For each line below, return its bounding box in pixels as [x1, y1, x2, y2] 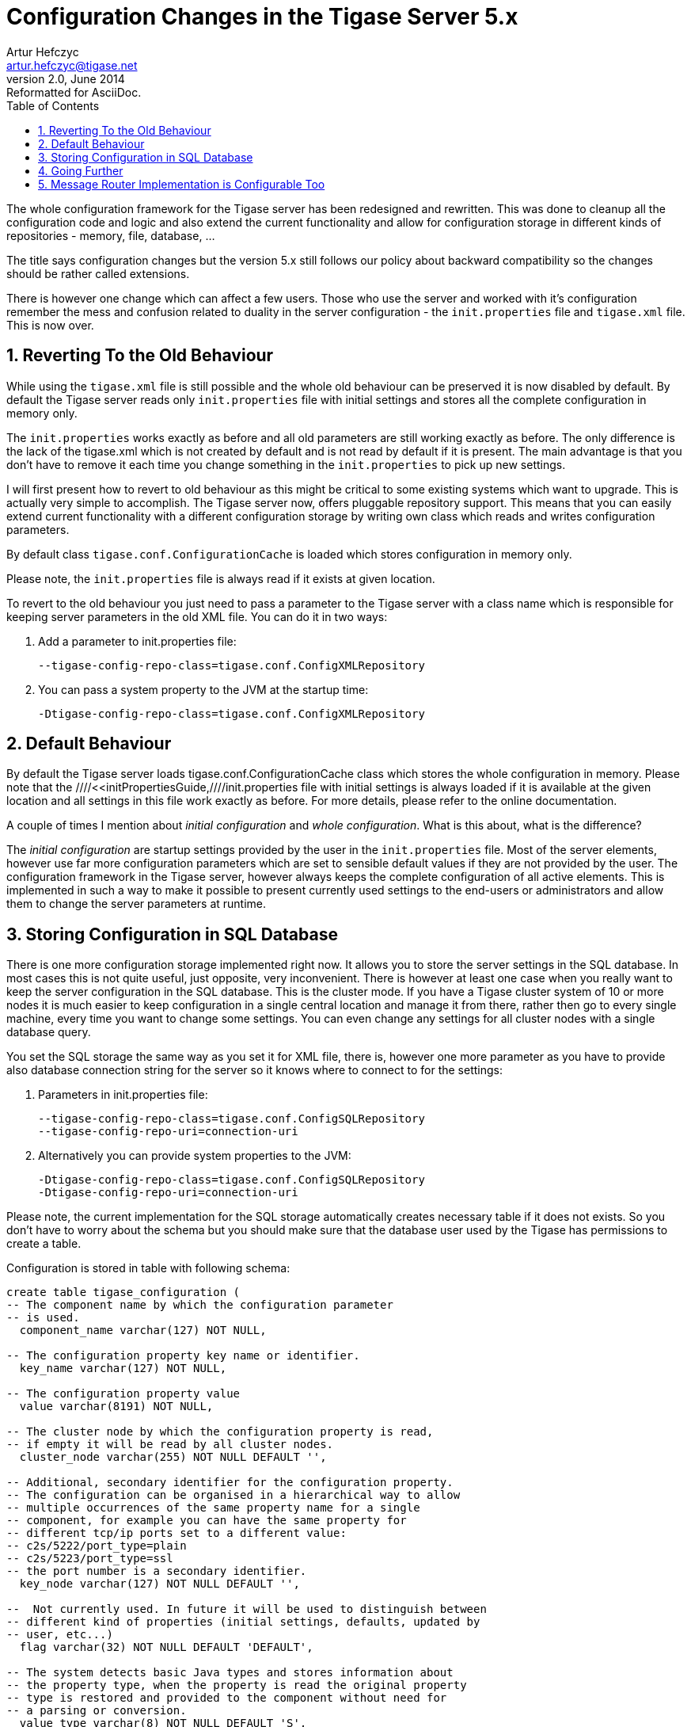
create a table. [6, 1237, 82, 1251]
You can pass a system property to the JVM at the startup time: [38, 682, 369, 696]
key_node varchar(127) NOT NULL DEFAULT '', [19, 1577, 300, 1591]
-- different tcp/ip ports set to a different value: [6, 1527, 347, 1540]
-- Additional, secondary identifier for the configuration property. [6, 1476, 454, 1489]
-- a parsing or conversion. [6, 1704, 187, 1717]
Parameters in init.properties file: [38, 1088, 208, 1102]
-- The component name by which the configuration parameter [6, 1298, 393, 1312]
